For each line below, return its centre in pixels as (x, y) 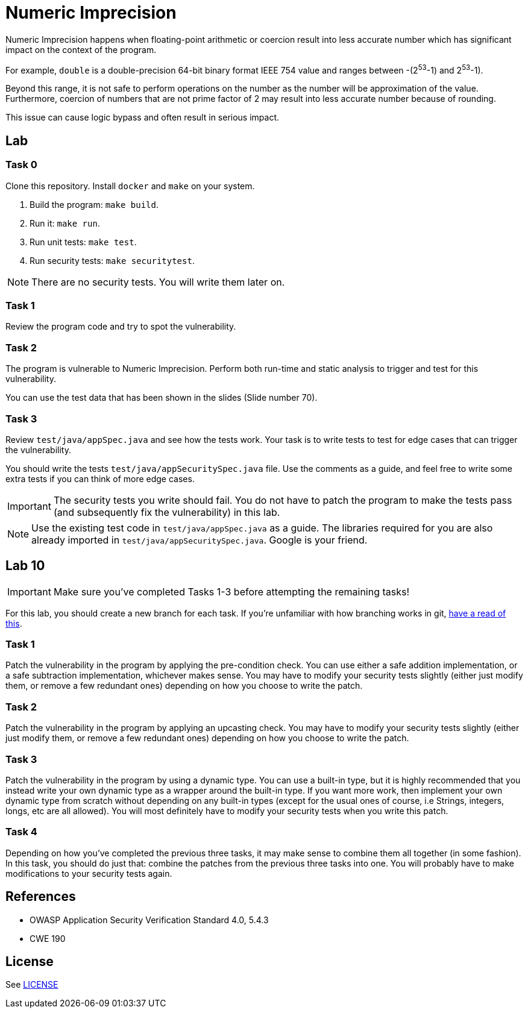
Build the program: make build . (94, 204)
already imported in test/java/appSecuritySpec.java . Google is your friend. (200, 540)
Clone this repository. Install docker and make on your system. (130, 186)
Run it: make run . (65, 223)
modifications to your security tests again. (89, 873)
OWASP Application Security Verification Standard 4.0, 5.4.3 (149, 920)
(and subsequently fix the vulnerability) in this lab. (167, 512)
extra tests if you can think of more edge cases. (100, 478)
